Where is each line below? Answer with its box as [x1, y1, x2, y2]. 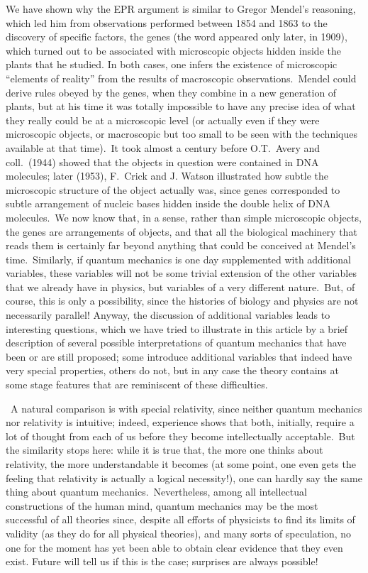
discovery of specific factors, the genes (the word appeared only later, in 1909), [6, 29, 347, 44]
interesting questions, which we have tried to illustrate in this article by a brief [6, 321, 348, 336]
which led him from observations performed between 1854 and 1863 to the [6, 15, 328, 30]
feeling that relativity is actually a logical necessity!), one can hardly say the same [6, 470, 362, 485]
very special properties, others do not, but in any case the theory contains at [6, 363, 339, 378]
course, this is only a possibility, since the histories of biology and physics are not [6, 293, 359, 308]
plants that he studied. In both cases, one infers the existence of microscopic [6, 57, 338, 72]
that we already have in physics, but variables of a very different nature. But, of [6, 279, 355, 294]
